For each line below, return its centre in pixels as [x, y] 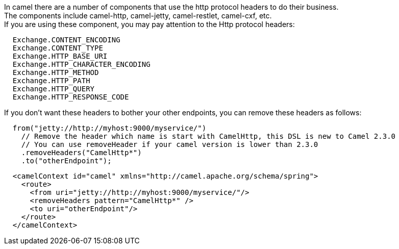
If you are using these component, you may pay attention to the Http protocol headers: [149, 24]
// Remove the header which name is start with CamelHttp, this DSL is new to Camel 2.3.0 [208, 136]
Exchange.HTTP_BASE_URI [60, 56]
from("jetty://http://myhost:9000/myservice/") [109, 128]
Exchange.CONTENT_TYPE [58, 48]
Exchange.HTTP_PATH [51, 81]
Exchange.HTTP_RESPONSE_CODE [71, 97]
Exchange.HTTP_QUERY [54, 89]
